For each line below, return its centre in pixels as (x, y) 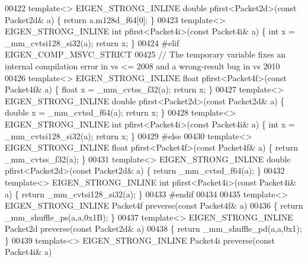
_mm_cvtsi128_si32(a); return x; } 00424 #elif (92, 42)
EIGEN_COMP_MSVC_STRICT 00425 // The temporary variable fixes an (145, 54)
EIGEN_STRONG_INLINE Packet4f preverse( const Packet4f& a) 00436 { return (154, 205)
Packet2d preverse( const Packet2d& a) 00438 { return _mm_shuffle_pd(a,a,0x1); (153, 229)
